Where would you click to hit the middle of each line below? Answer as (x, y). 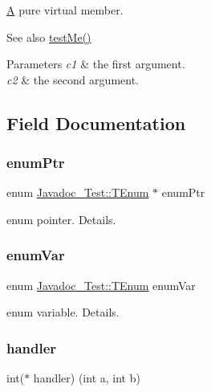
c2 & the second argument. (73, 79)
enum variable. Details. (63, 312)
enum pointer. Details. (61, 219)
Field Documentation (96, 122)
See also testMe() (49, 37)
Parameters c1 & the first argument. (96, 64)
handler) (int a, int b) (87, 378)
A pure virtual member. (65, 10)
